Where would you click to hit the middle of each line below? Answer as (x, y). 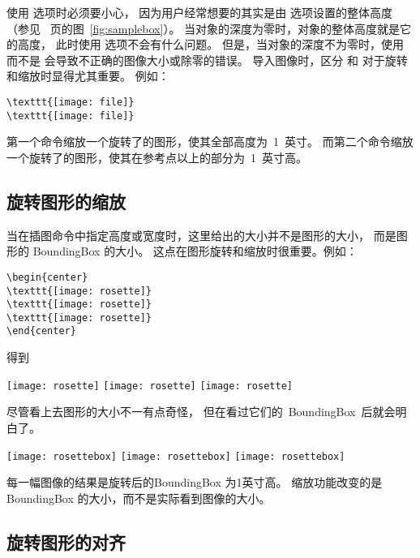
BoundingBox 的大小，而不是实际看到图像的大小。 (139, 498)
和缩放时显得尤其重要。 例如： (88, 76)
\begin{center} (47, 277)
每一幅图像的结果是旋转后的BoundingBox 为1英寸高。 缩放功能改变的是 (195, 482)
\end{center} (41, 331)
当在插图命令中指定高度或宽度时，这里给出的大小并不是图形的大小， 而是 (201, 235)
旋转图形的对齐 (66, 541)
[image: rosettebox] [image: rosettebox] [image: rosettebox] (176, 456)
